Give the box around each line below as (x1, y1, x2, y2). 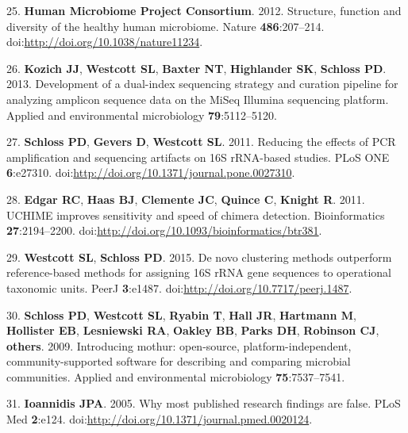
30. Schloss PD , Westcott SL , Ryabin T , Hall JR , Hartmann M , (6, 306, 356, 323)
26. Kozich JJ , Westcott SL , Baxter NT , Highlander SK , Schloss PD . (6, 59, 387, 76)
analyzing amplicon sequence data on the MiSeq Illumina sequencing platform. (6, 90, 389, 107)
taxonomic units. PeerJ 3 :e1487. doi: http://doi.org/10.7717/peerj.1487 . (6, 279, 352, 296)
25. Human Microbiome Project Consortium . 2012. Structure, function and (6, 2, 402, 18)
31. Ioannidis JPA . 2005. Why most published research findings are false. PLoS (6, 395, 401, 412)
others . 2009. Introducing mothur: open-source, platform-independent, (6, 337, 352, 354)
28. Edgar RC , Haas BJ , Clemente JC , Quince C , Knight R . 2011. (6, 190, 365, 207)
